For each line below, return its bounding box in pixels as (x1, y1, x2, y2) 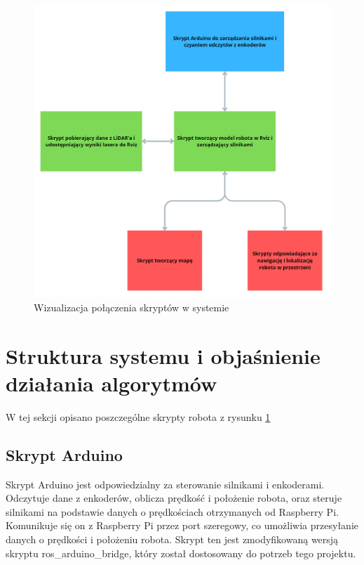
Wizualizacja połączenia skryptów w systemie (34, 299, 229, 314)
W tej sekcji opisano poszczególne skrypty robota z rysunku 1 (6, 409, 271, 424)
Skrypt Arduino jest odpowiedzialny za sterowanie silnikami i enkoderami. (6, 476, 325, 491)
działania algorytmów (6, 368, 217, 397)
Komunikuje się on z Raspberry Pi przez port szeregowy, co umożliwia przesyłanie (6, 518, 358, 533)
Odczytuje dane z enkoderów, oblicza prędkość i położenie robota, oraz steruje (6, 491, 342, 505)
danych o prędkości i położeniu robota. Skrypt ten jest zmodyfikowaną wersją (6, 531, 339, 546)
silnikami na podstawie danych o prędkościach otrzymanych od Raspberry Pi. (6, 504, 339, 519)
